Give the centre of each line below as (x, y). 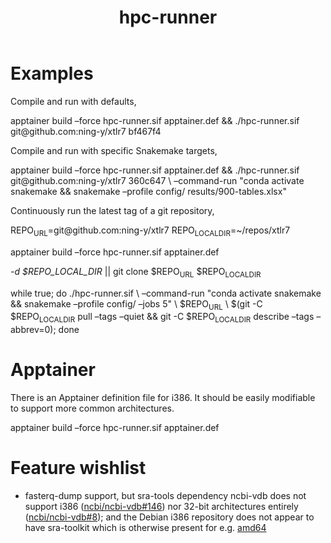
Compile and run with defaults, (73, 101)
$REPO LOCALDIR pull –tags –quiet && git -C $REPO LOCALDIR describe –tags (162, 318)
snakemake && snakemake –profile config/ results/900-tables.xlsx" (148, 191)
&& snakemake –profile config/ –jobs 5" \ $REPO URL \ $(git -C (136, 304)
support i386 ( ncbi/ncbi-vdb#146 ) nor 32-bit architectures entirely (161, 506)
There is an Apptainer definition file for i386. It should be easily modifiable (163, 398)
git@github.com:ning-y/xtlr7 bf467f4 (86, 131)
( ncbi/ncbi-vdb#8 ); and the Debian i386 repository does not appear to (169, 517)
